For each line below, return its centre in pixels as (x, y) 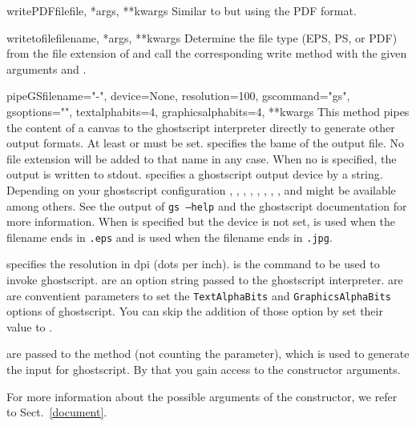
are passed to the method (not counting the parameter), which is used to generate (208, 354)
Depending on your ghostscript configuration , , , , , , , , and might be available (201, 189)
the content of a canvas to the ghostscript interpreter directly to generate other (201, 127)
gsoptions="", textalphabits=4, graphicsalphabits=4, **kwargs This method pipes (208, 111)
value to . (30, 326)
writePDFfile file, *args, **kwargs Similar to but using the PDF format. (182, 10)
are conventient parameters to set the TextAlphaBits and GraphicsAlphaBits (199, 295)
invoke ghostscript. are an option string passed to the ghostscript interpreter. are (205, 280)
